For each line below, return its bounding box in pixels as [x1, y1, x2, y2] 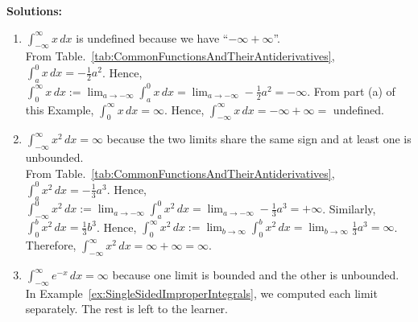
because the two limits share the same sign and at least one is [106, 130, 412, 147]
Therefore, [25, 237, 77, 254]
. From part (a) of [307, 82, 395, 99]
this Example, [25, 101, 94, 118]
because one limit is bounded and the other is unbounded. [112, 266, 399, 283]
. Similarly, [322, 200, 376, 217]
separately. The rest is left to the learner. [25, 300, 228, 317]
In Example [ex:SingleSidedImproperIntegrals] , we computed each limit [25, 284, 378, 301]
